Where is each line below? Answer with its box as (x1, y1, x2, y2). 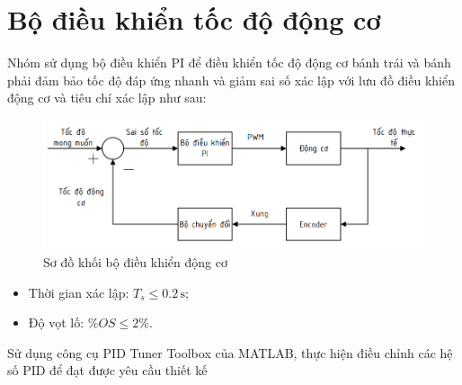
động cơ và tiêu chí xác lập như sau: (7, 88, 207, 107)
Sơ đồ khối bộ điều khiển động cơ (43, 252, 227, 271)
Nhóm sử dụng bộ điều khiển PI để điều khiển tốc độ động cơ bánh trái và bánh (7, 53, 451, 72)
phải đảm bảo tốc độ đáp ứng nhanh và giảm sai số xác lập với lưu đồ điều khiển (7, 70, 455, 89)
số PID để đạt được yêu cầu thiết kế (7, 361, 208, 380)
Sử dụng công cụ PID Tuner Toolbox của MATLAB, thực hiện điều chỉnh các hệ (7, 343, 453, 362)
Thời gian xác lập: (28, 282, 129, 301)
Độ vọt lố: (28, 313, 84, 332)
